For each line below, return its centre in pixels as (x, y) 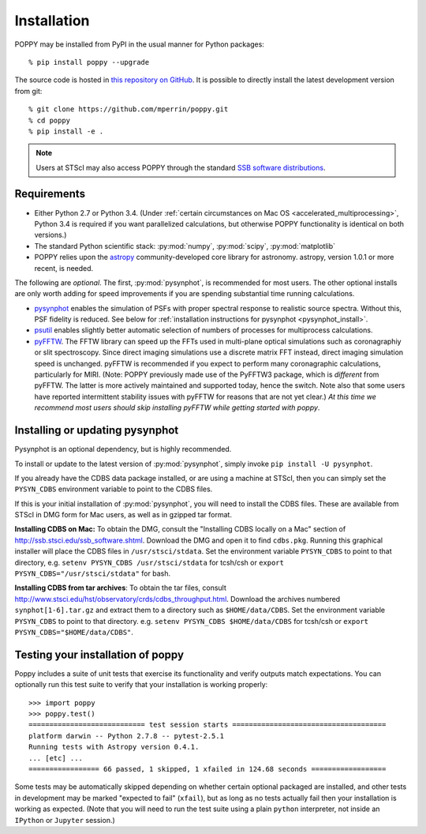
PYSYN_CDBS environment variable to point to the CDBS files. (114, 489)
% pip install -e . (66, 131)
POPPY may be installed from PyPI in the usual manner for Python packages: (139, 44)
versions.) (50, 235)
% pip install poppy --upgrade (89, 62)
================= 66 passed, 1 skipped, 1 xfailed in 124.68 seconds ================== (207, 769)
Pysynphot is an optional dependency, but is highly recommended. (123, 449)
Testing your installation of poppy (99, 654)
